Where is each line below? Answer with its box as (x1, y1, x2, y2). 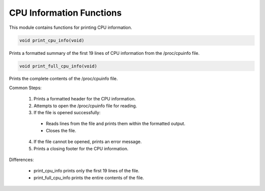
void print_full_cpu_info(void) (19, 63, 98, 69)
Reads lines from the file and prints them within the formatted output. (46, 120, 185, 127)
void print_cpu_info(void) (19, 37, 84, 43)
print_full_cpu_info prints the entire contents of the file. (33, 174, 144, 181)
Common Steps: (9, 85, 42, 91)
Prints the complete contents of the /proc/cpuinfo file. (9, 76, 118, 82)
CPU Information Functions (9, 7, 122, 18)
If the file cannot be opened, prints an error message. (33, 139, 142, 144)
